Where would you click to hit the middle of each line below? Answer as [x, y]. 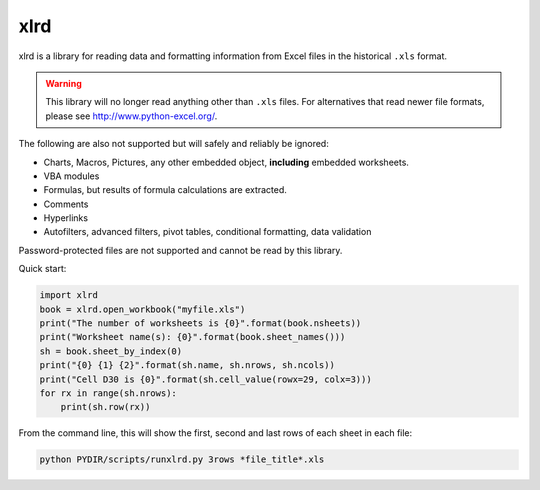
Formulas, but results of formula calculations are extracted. [165, 190]
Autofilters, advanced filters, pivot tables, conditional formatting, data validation [207, 232]
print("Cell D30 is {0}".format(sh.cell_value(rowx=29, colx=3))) [205, 379]
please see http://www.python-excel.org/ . [131, 116]
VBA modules [71, 176]
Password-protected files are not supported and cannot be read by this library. [180, 250]
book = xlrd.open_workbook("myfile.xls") [142, 309]
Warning [63, 83]
